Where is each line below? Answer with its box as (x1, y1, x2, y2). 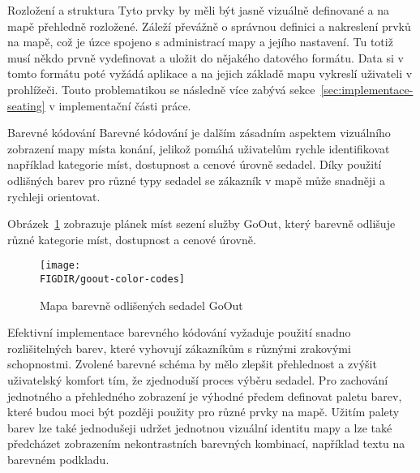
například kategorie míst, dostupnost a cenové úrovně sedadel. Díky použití (7, 156, 382, 173)
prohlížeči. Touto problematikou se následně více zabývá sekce (7, 80, 315, 97)
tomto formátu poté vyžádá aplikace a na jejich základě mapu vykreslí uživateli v (7, 65, 413, 82)
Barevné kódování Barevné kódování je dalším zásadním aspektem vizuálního (7, 124, 391, 141)
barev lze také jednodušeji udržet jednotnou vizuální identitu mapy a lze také (7, 419, 392, 436)
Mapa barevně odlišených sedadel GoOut (40, 296, 243, 313)
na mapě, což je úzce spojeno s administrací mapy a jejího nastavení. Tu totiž (7, 33, 393, 50)
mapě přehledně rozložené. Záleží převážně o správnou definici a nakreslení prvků (7, 17, 411, 34)
